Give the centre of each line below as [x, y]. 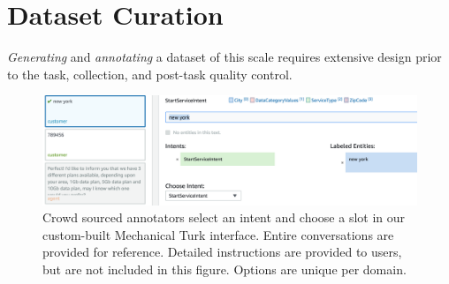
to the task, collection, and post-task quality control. [150, 74]
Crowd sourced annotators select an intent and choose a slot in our [224, 217]
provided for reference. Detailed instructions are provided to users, [222, 252]
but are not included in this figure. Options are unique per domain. [224, 269]
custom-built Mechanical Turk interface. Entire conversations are [218, 234]
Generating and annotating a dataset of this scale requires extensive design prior [224, 57]
